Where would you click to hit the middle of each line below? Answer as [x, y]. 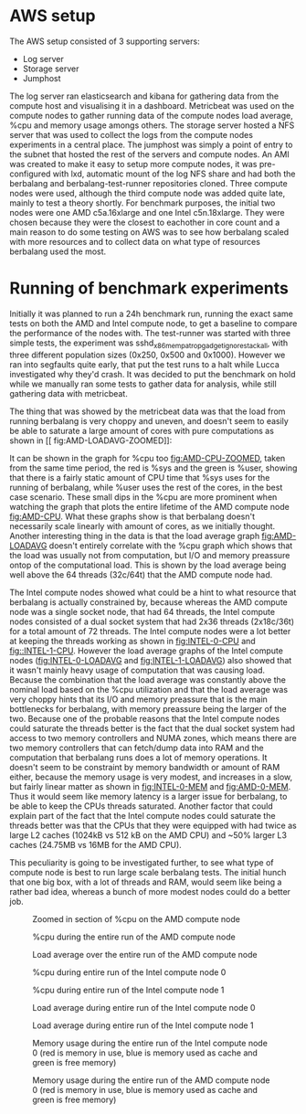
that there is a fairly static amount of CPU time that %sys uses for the [140, 477]
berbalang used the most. [58, 251]
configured [30, 174]
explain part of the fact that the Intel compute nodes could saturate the [142, 815]
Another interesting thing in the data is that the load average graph [135, 536]
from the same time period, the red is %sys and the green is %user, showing [153, 468]
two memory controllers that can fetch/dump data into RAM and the [137, 748]
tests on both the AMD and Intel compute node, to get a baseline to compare [153, 323]
